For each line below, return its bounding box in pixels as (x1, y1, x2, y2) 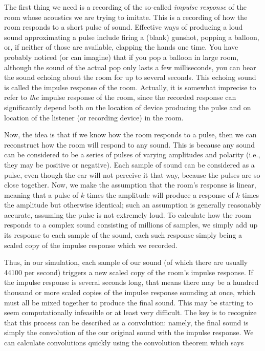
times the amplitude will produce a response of (86, 189, 234, 200)
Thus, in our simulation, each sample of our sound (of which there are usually (4, 257, 248, 267)
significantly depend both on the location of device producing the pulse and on (4, 101, 251, 112)
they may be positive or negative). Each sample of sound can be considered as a (4, 159, 255, 170)
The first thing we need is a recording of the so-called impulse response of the (4, 2, 247, 12)
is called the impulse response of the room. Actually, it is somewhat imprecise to (4, 81, 256, 92)
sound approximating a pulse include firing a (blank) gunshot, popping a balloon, (4, 31, 259, 42)
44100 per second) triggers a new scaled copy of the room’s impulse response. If (4, 266, 253, 277)
